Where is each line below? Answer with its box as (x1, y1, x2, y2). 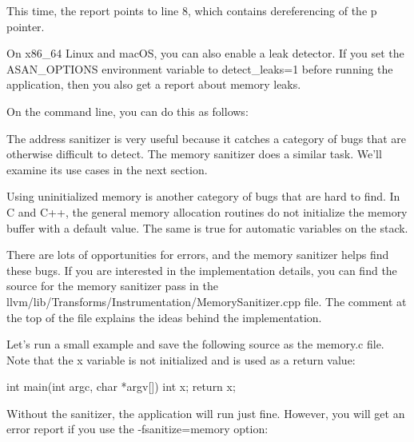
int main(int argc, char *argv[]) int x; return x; (6, 378, 236, 395)
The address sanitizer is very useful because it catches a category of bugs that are (6, 129, 407, 146)
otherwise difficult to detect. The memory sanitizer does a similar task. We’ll (6, 145, 382, 162)
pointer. (6, 18, 45, 34)
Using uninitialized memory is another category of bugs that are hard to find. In (6, 188, 400, 205)
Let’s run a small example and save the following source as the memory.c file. (6, 336, 384, 352)
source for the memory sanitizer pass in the (6, 277, 218, 294)
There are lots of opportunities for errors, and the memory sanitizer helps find (6, 246, 389, 263)
